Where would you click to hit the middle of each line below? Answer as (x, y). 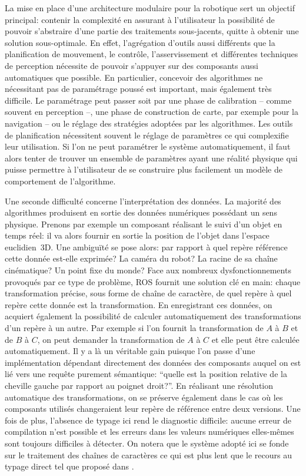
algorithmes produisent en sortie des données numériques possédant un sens (141, 212)
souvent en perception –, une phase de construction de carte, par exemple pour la (152, 112)
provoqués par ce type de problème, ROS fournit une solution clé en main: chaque (153, 281)
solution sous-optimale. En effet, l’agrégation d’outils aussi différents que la (140, 42)
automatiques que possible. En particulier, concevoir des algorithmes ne (134, 77)
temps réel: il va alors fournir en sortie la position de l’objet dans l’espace (137, 235)
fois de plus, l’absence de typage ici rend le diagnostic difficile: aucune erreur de (148, 420)
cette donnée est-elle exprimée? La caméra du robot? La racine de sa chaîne (141, 258)
